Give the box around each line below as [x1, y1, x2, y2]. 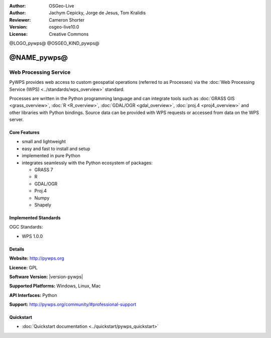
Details [9, 246, 25, 252]
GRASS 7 [34, 167, 53, 173]
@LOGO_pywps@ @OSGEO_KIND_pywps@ [9, 40, 100, 46]
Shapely [34, 201, 52, 208]
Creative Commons [49, 31, 89, 37]
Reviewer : [9, 17, 31, 23]
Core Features [9, 130, 40, 136]
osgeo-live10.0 [49, 24, 80, 30]
